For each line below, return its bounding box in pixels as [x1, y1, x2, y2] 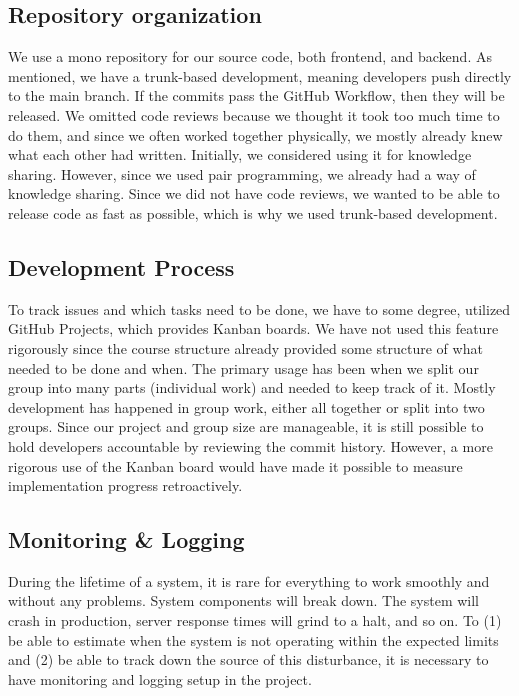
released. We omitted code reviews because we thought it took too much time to [8, 104, 500, 125]
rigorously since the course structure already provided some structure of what [8, 337, 483, 358]
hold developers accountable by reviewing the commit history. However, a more [8, 435, 493, 456]
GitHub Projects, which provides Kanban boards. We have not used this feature [8, 318, 499, 339]
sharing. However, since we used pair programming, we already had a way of [8, 163, 476, 184]
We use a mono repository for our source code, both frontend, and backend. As [8, 46, 492, 67]
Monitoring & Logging [8, 524, 245, 555]
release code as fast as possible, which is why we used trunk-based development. [8, 202, 498, 223]
